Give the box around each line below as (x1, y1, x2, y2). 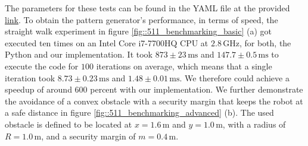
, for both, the (239, 36, 291, 49)
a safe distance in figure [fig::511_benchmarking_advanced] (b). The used (5, 106, 274, 119)
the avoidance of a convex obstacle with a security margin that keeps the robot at (5, 94, 303, 107)
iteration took (5, 71, 55, 84)
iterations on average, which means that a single (96, 59, 272, 72)
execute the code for (5, 59, 79, 72)
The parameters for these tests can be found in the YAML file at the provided (5, 2, 290, 14)
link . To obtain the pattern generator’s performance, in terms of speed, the (5, 13, 278, 26)
